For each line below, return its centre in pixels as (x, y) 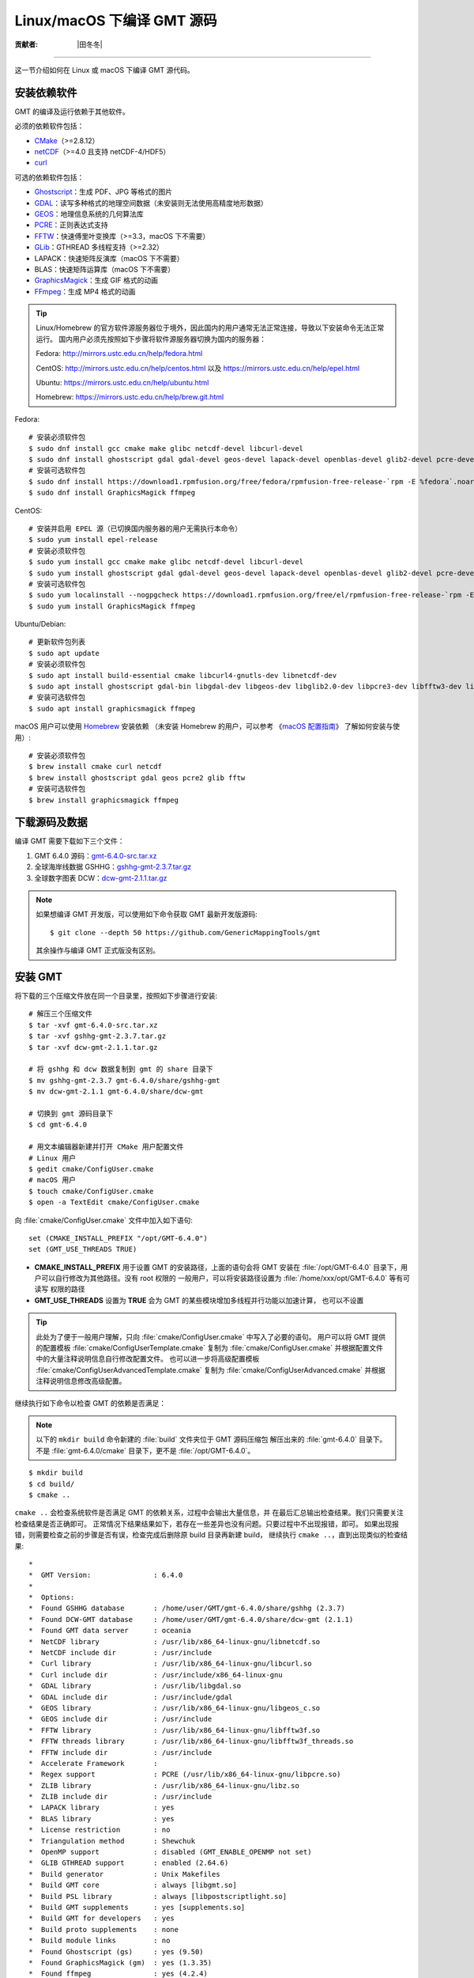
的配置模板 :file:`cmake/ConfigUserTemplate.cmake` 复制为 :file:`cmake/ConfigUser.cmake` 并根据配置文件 (209, 1348)
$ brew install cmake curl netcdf (95, 767)
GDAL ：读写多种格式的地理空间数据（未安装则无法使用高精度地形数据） (151, 203)
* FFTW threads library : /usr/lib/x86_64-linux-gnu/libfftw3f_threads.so (191, 1741)
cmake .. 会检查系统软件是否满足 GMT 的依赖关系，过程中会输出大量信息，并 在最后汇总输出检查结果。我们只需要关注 (209, 1513)
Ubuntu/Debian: (40, 624)
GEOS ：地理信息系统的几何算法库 (89, 214)
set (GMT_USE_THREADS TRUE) (83, 1249)
